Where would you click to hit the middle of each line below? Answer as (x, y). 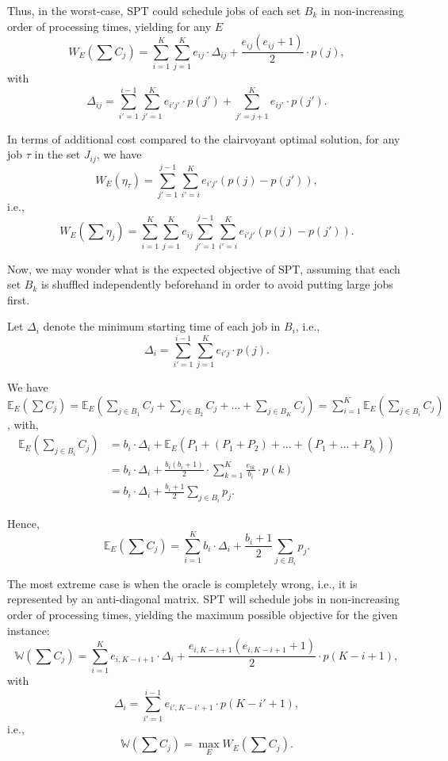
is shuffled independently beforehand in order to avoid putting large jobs (217, 284)
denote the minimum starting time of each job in (162, 326)
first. (19, 299)
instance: (29, 630)
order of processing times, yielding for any (109, 26)
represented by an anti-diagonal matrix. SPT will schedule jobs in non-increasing (203, 599)
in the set (57, 154)
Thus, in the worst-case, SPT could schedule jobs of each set (154, 10)
